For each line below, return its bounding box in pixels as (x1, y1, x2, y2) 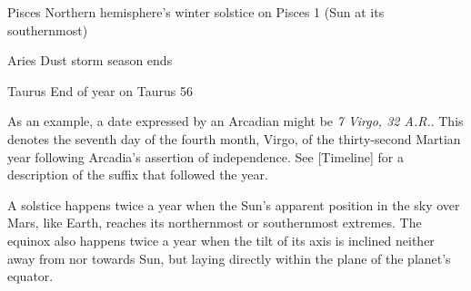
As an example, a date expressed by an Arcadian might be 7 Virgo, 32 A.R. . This (7, 112, 464, 131)
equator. (7, 267, 54, 286)
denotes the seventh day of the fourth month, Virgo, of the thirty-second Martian (7, 129, 461, 148)
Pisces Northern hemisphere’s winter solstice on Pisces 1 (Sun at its (7, 3, 385, 21)
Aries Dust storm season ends (7, 51, 173, 70)
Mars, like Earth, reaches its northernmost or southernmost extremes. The (7, 213, 422, 232)
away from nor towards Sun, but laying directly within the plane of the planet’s (7, 248, 451, 267)
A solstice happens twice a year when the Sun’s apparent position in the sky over (7, 195, 460, 214)
